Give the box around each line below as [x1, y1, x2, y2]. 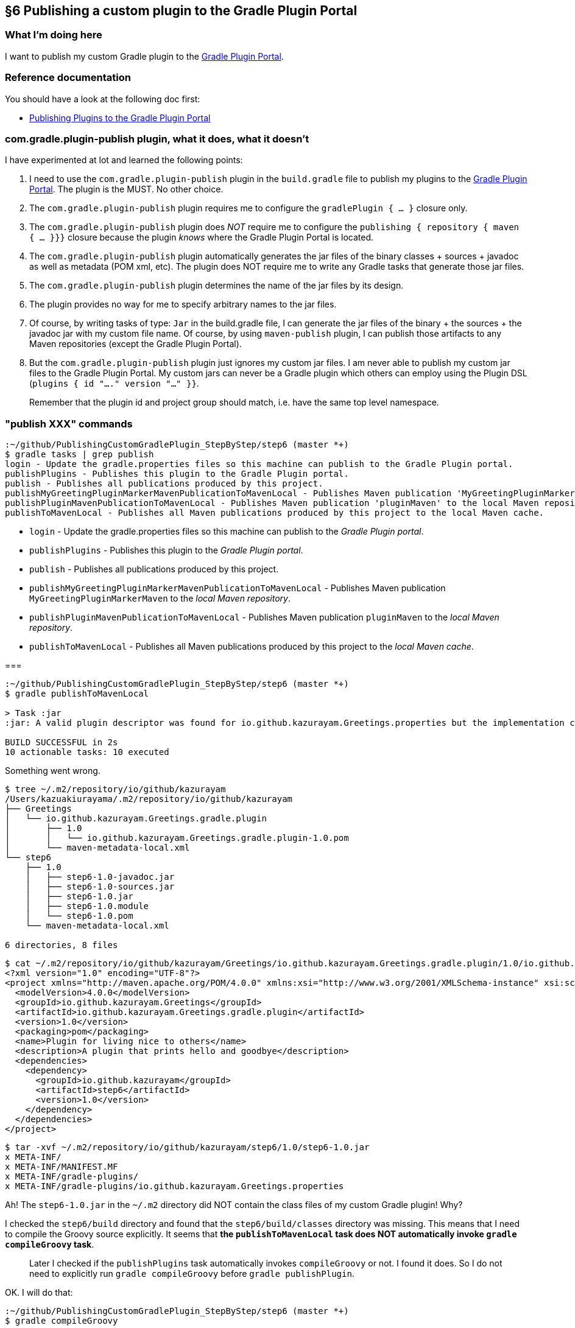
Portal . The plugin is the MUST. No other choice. [29, 184, 224, 195]
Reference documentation [5, 71, 131, 84]
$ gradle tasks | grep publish [5, 449, 154, 460]
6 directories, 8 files [5, 940, 118, 950]
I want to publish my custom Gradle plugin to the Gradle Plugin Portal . [5, 51, 284, 61]
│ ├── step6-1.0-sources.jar [25, 882, 175, 892]
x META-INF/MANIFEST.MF [5, 1162, 118, 1172]
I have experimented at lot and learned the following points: [5, 155, 243, 166]
